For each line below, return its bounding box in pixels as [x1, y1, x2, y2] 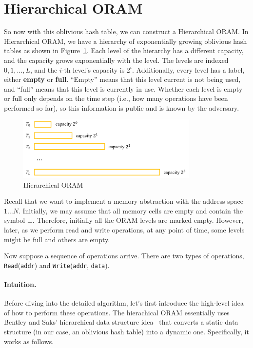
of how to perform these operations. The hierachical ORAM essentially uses [4, 307, 230, 317]
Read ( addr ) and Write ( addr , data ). [4, 260, 110, 270]
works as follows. [4, 336, 54, 346]
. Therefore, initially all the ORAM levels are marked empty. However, [32, 215, 243, 225]
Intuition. [4, 279, 37, 290]
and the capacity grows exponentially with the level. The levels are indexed [4, 55, 229, 65]
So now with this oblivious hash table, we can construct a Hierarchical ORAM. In [4, 26, 249, 37]
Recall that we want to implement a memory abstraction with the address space [4, 196, 243, 206]
